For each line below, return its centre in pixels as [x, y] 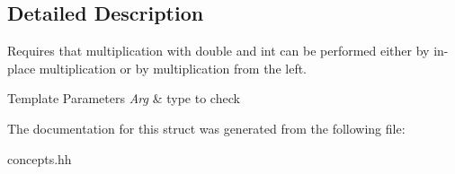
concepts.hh [40, 158]
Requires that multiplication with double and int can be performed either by [219, 51]
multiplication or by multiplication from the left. [173, 68]
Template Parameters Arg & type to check [124, 98]
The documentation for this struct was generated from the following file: [206, 128]
